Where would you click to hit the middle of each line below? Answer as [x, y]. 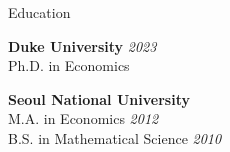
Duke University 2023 [82, 45]
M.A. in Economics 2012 [83, 118]
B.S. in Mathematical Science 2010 [115, 137]
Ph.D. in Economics [69, 65]
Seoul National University [99, 98]
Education [39, 12]
